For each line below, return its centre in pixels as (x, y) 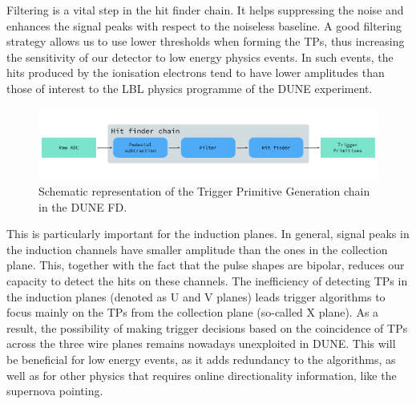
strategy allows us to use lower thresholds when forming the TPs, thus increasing (206, 41)
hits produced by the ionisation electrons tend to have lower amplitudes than (196, 73)
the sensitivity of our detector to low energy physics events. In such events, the (200, 57)
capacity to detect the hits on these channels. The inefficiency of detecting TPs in (207, 280)
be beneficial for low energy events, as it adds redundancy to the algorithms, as (201, 359)
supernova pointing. (55, 391)
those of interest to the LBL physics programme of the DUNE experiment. (190, 88)
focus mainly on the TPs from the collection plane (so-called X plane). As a (193, 312)
